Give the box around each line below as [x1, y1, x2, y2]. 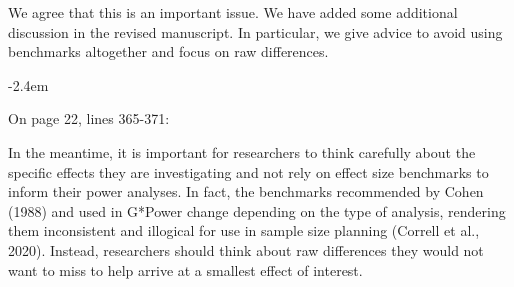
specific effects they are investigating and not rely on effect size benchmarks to [8, 161, 489, 182]
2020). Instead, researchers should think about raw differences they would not [8, 239, 484, 260]
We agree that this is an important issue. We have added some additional [8, 2, 458, 22]
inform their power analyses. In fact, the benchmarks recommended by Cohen [8, 181, 484, 202]
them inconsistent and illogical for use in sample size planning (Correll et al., [8, 220, 480, 241]
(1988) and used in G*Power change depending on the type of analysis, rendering [8, 200, 506, 221]
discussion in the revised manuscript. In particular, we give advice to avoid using [8, 21, 503, 42]
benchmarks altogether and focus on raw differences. [8, 41, 329, 62]
